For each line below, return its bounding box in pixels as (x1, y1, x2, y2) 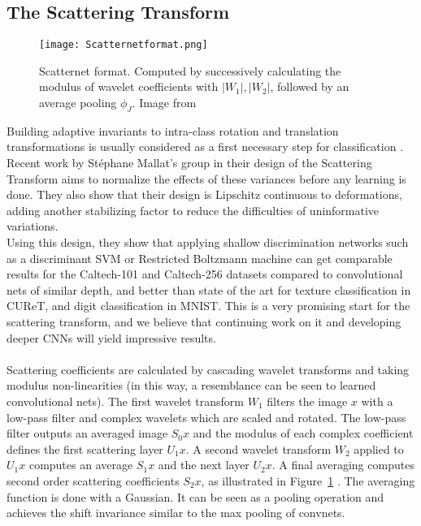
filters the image (267, 392, 348, 409)
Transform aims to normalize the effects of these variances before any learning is (7, 170, 406, 187)
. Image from (132, 94, 197, 111)
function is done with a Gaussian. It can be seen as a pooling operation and (7, 488, 384, 505)
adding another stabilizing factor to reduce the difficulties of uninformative (7, 201, 380, 218)
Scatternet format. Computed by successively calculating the (39, 62, 341, 79)
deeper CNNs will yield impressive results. (7, 329, 216, 346)
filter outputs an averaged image (7, 425, 168, 442)
